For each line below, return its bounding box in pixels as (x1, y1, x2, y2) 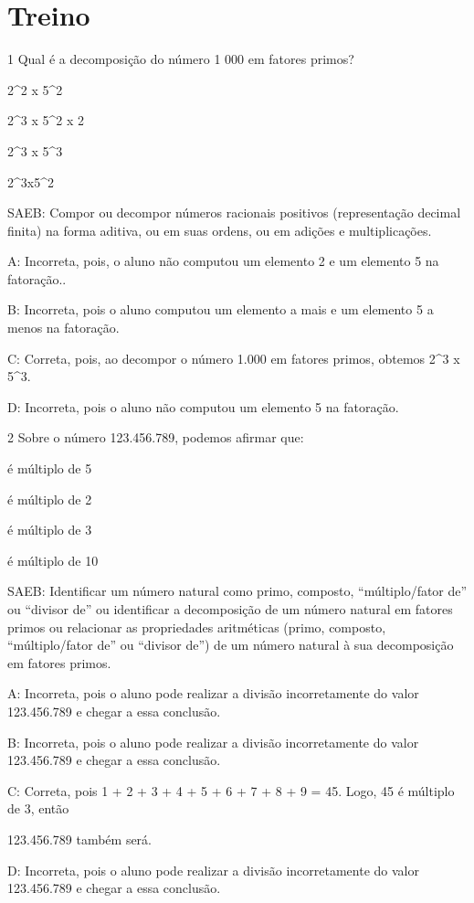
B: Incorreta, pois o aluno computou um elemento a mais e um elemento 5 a (7, 300, 434, 319)
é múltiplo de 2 (7, 489, 92, 508)
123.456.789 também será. (7, 829, 152, 848)
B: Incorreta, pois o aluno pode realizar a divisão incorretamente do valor (7, 732, 419, 751)
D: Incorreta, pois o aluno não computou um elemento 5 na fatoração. (7, 397, 399, 416)
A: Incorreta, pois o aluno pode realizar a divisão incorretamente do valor (7, 684, 419, 703)
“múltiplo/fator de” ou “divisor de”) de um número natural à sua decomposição (7, 635, 454, 654)
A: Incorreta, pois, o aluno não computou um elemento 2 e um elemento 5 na (7, 251, 439, 271)
